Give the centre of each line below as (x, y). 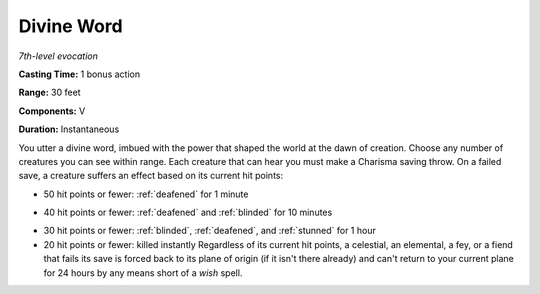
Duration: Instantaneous (69, 129)
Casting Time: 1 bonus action (79, 74)
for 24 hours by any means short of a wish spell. (143, 272)
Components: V (52, 111)
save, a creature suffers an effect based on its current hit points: (151, 176)
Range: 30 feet (49, 92)
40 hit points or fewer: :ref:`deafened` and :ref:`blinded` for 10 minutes (188, 212)
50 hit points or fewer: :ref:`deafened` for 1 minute (146, 194)
